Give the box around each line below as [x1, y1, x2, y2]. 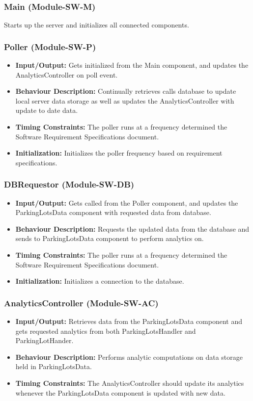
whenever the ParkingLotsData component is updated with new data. [15, 387, 225, 398]
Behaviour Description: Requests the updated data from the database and [15, 223, 250, 234]
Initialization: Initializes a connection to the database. [15, 276, 184, 286]
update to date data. [15, 105, 78, 115]
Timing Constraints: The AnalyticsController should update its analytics [15, 377, 244, 388]
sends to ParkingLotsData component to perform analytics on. [15, 233, 204, 243]
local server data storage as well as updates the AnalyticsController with [15, 95, 234, 106]
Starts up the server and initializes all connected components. [4, 20, 189, 30]
